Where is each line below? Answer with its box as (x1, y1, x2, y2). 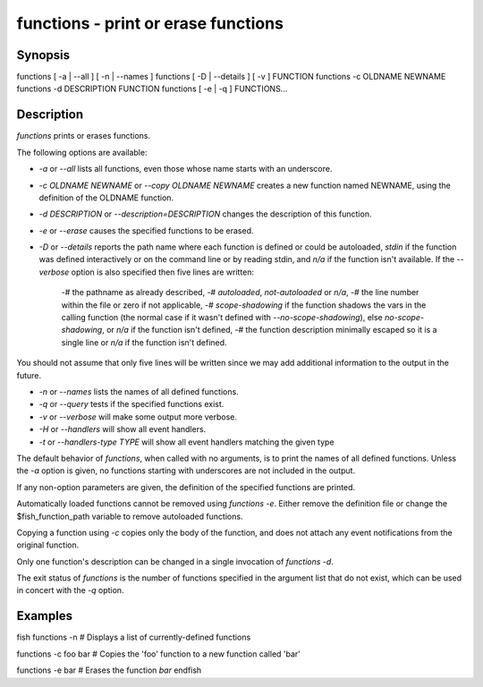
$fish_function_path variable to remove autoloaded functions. (16, 511, 243, 522)
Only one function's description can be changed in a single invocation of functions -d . (16, 556, 335, 567)
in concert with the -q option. (16, 585, 124, 596)
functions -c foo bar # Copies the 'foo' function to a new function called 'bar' (16, 649, 301, 659)
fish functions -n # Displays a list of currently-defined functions (16, 632, 251, 643)
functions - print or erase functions (16, 13, 284, 33)
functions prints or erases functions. (16, 131, 151, 141)
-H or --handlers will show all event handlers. (38, 424, 207, 435)
